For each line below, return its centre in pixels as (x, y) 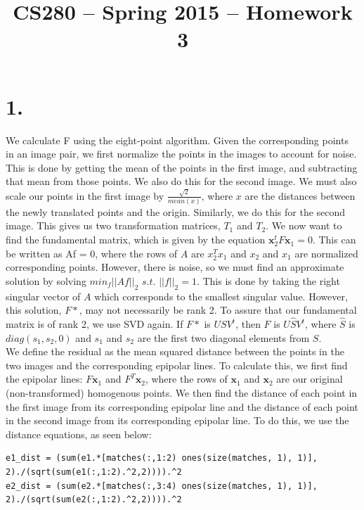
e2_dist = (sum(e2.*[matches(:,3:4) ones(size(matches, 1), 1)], (162, 486)
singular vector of (43, 296)
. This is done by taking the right (268, 280)
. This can (334, 240)
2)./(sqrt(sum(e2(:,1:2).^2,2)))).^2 (94, 500)
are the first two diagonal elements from (223, 337)
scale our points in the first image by (85, 195)
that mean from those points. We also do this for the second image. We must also (181, 181)
